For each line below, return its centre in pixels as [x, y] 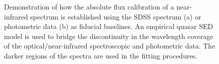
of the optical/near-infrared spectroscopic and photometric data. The [110, 46]
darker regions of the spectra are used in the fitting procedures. [101, 55]
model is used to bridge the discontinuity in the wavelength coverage [109, 36]
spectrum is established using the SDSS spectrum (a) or [116, 16]
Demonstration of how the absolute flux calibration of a [89, 6]
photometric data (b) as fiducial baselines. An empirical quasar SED [109, 26]
